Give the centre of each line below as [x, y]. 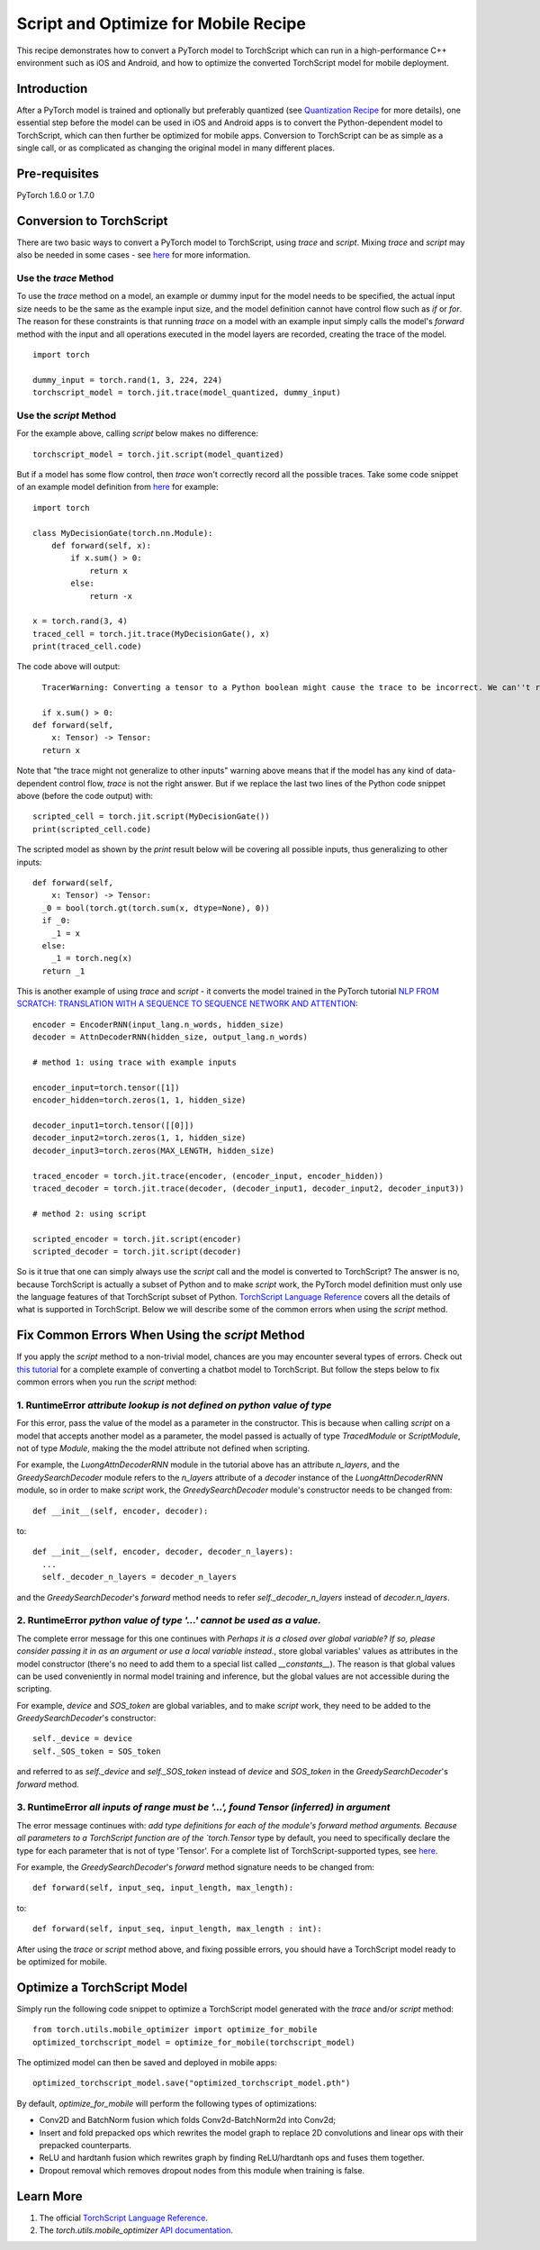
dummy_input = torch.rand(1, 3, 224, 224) [128, 380]
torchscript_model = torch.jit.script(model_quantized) [158, 454]
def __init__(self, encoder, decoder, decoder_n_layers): [163, 1552]
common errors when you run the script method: [107, 1382]
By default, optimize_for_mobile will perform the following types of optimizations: [166, 2103]
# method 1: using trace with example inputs [135, 1062]
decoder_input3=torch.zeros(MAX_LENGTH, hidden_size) [153, 1150]
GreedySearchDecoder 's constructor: [86, 1718]
